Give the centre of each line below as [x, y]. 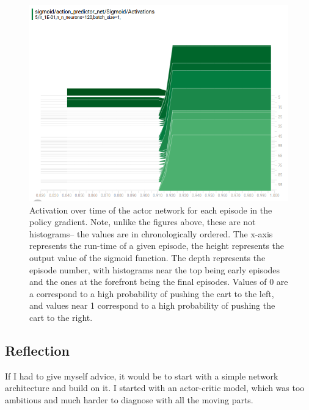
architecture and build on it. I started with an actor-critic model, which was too [155, 388]
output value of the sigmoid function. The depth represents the [147, 257]
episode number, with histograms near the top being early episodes [155, 269]
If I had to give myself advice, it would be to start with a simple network [142, 376]
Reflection [37, 350]
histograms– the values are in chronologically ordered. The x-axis [151, 233]
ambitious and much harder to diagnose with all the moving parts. [129, 399]
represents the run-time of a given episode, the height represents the [157, 246]
